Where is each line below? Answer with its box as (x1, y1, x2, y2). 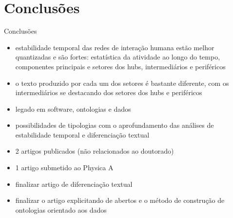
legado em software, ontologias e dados (15, 103, 131, 114)
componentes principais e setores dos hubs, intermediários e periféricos (15, 61, 226, 71)
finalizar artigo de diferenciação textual (15, 178, 133, 189)
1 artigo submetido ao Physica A (15, 162, 114, 173)
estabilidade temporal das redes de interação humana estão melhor (15, 42, 214, 52)
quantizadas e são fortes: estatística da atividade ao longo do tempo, (15, 52, 220, 62)
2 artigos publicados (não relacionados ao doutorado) (15, 146, 174, 156)
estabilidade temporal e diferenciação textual (15, 129, 150, 139)
